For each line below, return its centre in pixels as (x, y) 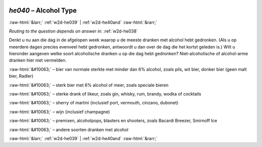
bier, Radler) (21, 76)
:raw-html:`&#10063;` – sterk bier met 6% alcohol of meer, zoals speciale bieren (89, 85)
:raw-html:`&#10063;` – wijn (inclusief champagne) (59, 112)
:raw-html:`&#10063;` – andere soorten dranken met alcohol (69, 130)
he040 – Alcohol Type (43, 10)
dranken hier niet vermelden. (38, 60)
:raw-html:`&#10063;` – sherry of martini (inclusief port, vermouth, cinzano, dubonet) (94, 103)
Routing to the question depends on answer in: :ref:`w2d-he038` (74, 31)
